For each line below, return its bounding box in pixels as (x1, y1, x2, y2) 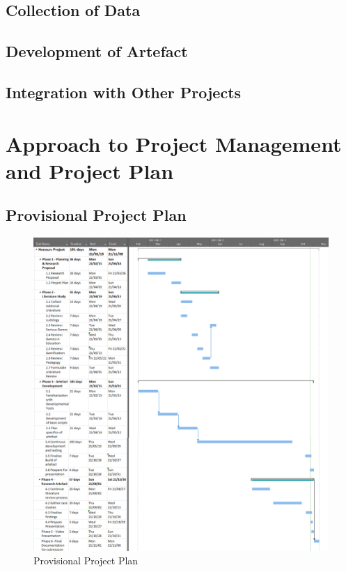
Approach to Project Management (6, 129, 342, 157)
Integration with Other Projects (6, 81, 242, 102)
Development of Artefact (6, 40, 188, 62)
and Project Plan (6, 156, 174, 185)
